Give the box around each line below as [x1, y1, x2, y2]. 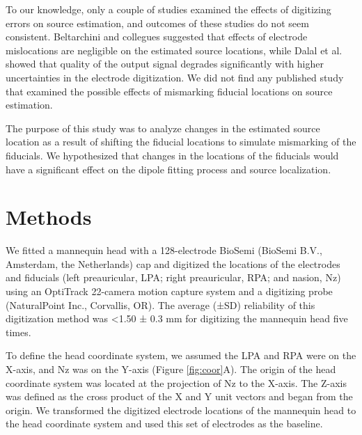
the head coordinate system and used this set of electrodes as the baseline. [6, 416, 323, 431]
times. [6, 324, 31, 339]
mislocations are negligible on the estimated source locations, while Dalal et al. [6, 42, 343, 57]
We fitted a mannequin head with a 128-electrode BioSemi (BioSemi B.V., [6, 243, 322, 258]
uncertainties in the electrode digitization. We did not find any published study [6, 70, 344, 84]
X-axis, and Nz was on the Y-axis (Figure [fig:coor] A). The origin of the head [6, 362, 336, 376]
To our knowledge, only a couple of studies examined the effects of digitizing [6, 2, 331, 16]
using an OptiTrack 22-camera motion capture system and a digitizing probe [6, 284, 333, 299]
